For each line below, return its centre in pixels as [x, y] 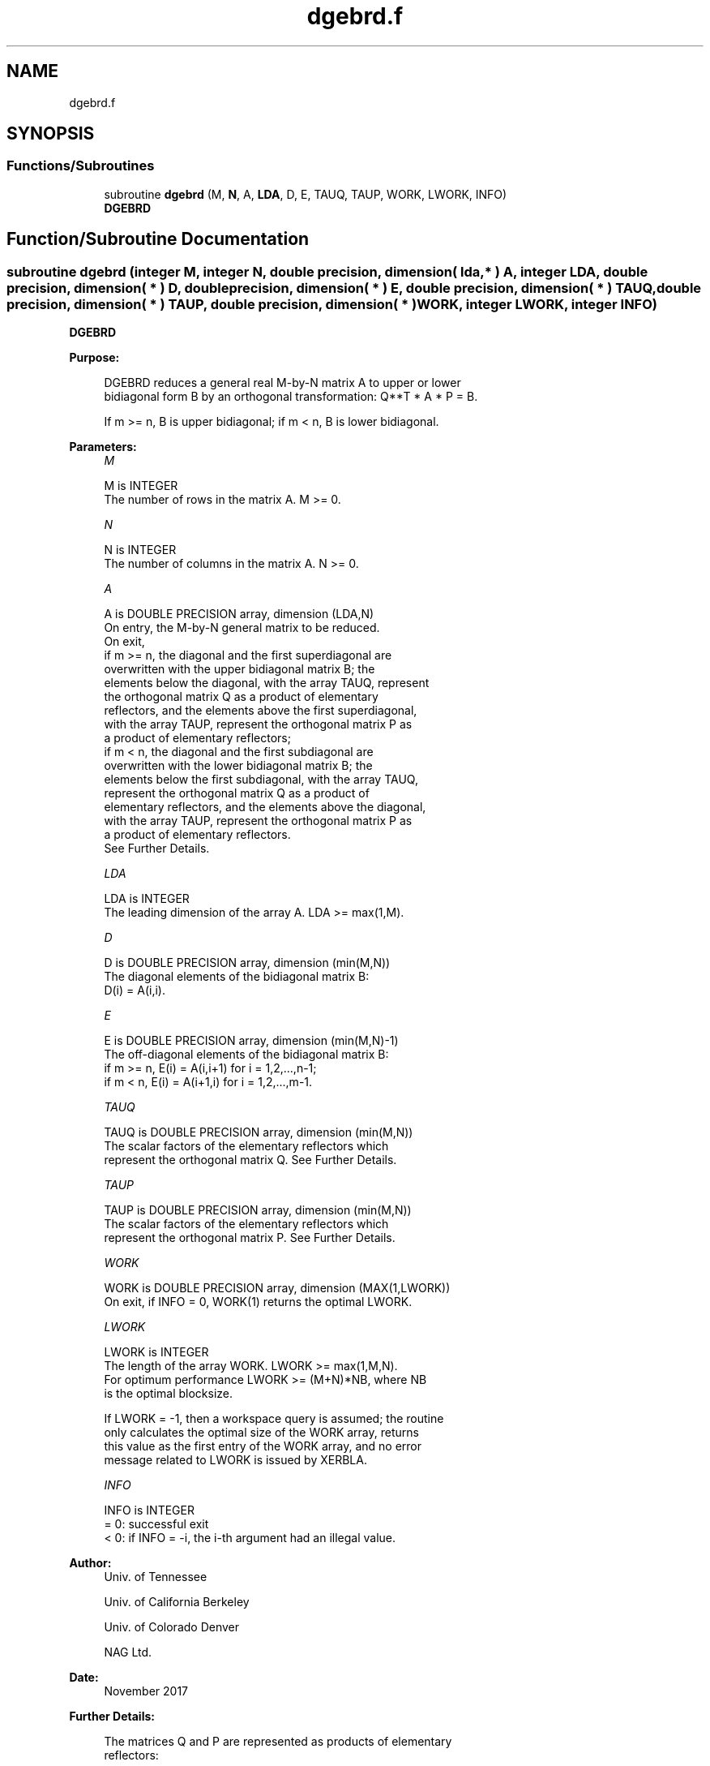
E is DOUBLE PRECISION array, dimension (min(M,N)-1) [251, 1041]
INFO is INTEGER [149, 1510]
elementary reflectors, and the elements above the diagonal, [265, 807]
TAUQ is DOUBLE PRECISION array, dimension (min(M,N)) [259, 1132]
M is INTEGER [141, 486]
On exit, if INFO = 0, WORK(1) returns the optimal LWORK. [258, 1302]
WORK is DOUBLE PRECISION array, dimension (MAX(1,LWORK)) [277, 1288]
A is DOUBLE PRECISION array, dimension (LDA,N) [239, 614]
